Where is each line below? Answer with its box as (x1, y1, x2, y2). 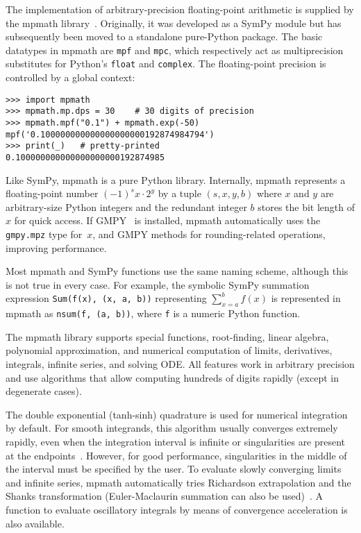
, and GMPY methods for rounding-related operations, (92, 227, 326, 241)
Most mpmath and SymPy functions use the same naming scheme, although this (6, 264, 349, 278)
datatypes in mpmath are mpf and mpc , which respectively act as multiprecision (6, 42, 344, 57)
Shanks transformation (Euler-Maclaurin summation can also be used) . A (6, 489, 323, 503)
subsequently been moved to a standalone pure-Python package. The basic (6, 29, 323, 44)
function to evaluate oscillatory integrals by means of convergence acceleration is (6, 502, 348, 517)
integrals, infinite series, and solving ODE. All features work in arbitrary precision (6, 357, 355, 371)
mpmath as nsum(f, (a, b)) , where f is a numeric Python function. (6, 306, 301, 321)
